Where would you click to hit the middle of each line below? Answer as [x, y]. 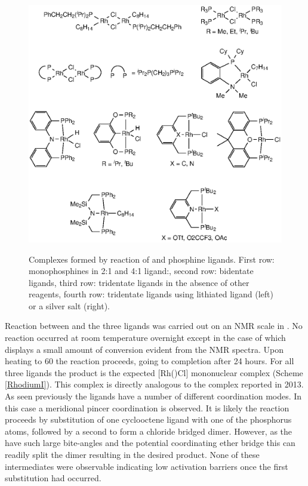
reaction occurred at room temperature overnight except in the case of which [145, 338]
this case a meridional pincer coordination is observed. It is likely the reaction [147, 407]
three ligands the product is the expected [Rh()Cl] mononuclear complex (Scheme [154, 372]
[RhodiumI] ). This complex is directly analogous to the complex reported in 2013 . [154, 384]
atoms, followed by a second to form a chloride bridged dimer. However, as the [149, 431]
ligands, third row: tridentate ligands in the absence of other [139, 282]
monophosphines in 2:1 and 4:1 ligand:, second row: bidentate [141, 271]
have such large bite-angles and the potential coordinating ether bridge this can [150, 443]
